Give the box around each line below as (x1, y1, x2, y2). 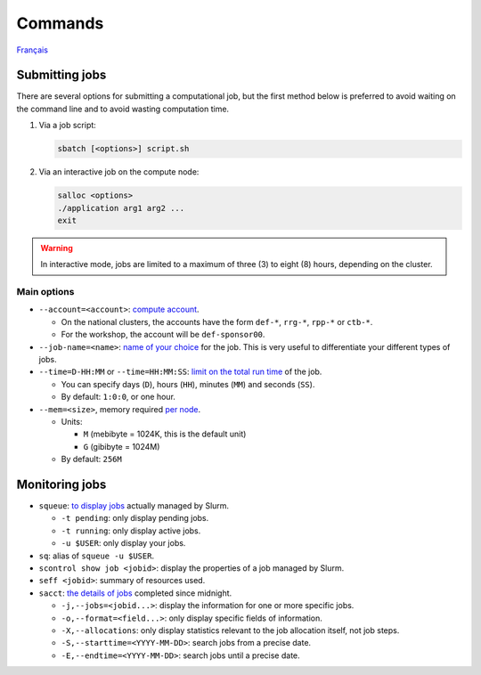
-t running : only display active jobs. (61, 525, 201, 536)
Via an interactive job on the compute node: (38, 167, 200, 177)
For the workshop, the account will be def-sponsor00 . (61, 329, 265, 340)
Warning (40, 242, 73, 253)
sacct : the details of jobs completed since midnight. (38, 588, 232, 598)
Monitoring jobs (16, 476, 107, 492)
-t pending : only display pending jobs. (61, 513, 209, 524)
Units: (61, 417, 83, 427)
